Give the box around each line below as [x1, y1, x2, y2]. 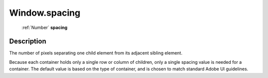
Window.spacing [9, 7, 80, 18]
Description [9, 37, 47, 46]
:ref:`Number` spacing [21, 25, 68, 30]
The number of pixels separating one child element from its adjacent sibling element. [9, 50, 183, 56]
